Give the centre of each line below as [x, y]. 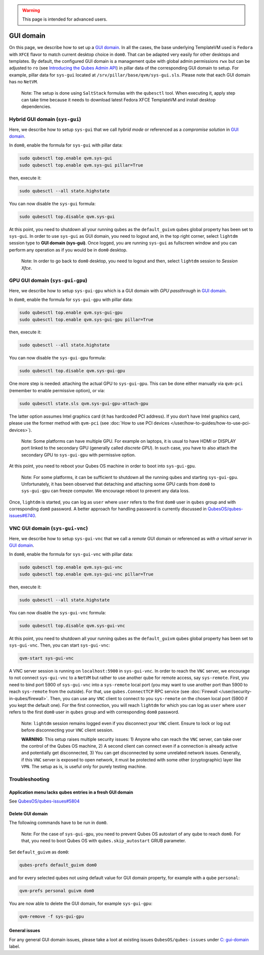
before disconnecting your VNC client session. [67, 730]
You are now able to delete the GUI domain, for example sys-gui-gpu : [81, 903]
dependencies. [36, 107]
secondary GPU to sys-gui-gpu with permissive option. [79, 455]
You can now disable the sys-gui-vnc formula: [57, 612]
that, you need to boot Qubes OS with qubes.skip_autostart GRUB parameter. [104, 841]
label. [15, 946]
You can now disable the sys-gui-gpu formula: [57, 358]
